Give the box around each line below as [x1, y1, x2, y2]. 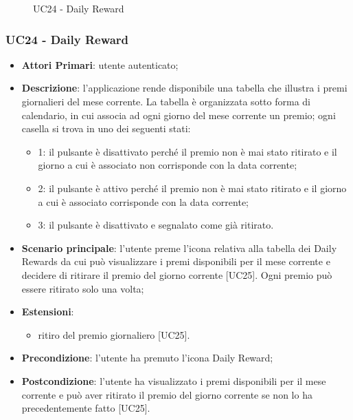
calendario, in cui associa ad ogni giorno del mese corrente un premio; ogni [21, 107, 336, 122]
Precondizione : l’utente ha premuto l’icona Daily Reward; [21, 350, 273, 365]
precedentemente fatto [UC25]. [21, 401, 150, 415]
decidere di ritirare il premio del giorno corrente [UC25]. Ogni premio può [21, 267, 332, 282]
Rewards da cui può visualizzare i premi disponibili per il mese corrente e [21, 254, 330, 269]
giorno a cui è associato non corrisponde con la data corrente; [38, 158, 297, 172]
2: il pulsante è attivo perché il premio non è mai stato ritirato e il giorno [38, 180, 347, 195]
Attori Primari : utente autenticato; [21, 57, 179, 72]
